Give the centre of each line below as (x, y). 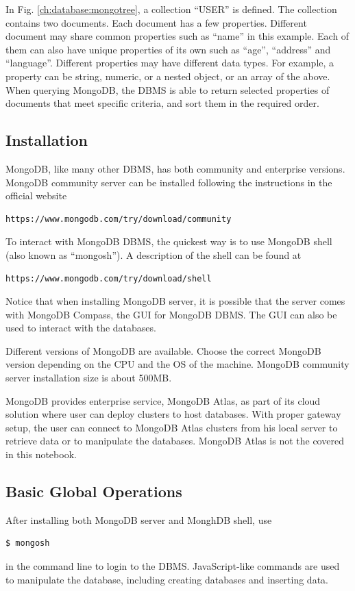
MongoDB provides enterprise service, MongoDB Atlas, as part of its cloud (163, 400)
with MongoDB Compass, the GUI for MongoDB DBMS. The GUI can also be (171, 314)
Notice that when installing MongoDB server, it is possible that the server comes (175, 301)
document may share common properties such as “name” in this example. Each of (177, 36)
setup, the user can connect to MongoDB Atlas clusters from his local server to (172, 427)
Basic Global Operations (94, 491)
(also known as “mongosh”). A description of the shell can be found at (154, 254)
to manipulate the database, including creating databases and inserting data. (167, 579)
